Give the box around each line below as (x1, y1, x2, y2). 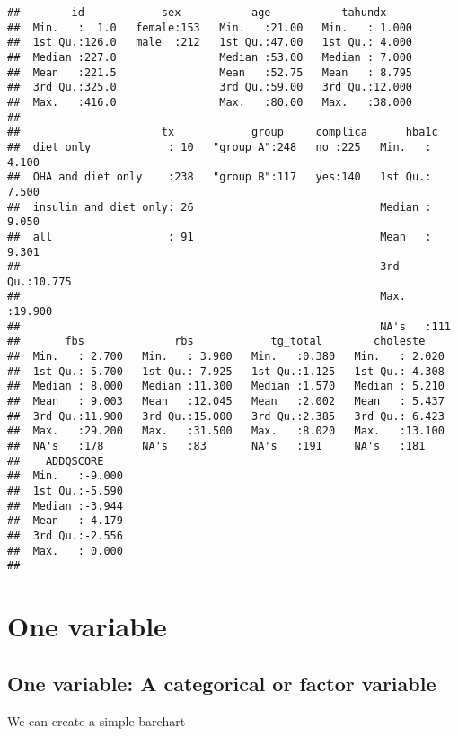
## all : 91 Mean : (7, 230, 432, 243)
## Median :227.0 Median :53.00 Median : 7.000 (7, 50, 413, 64)
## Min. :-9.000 (7, 469, 123, 483)
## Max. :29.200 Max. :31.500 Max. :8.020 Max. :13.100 (7, 425, 445, 438)
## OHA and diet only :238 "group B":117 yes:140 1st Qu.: (7, 171, 432, 184)
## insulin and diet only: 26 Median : (7, 200, 432, 214)
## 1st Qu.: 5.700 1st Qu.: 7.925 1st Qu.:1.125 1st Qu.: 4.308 (7, 364, 445, 378)
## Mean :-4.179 (7, 514, 123, 528)
